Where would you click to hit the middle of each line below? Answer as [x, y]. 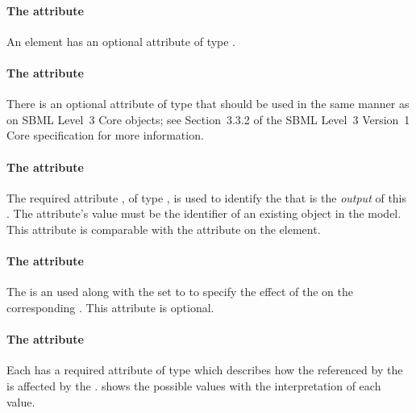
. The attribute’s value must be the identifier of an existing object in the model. [204, 213]
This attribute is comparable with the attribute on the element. [164, 229]
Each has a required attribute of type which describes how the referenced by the [205, 370]
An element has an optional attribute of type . [121, 41]
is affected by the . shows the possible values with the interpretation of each [194, 385]
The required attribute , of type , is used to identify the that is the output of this [207, 197]
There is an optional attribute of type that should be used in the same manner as [208, 104]
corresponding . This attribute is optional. [110, 307]
